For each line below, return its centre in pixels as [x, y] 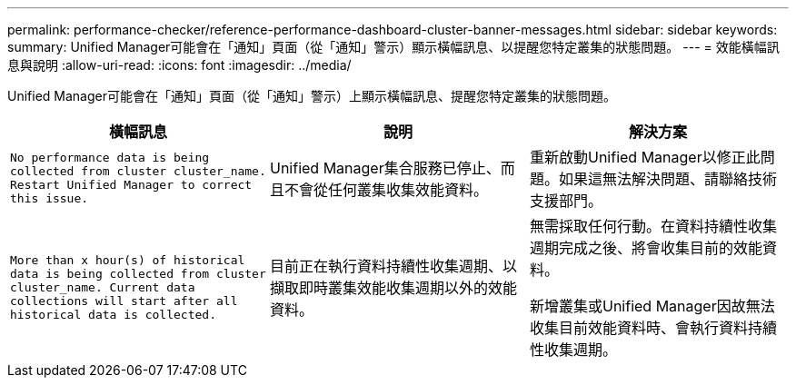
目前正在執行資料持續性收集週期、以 [393, 266]
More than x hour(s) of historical [128, 260]
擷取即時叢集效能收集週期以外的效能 [393, 288]
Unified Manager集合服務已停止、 [385, 168]
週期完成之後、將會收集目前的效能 [646, 248]
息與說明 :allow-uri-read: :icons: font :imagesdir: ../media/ [179, 65]
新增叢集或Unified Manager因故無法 [652, 306]
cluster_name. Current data [103, 287]
